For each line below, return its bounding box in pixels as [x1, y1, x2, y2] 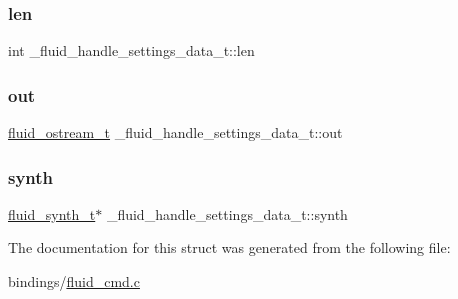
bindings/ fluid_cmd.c [8, 271, 140, 292]
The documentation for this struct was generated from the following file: [8, 237, 451, 258]
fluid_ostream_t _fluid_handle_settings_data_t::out [8, 122, 343, 143]
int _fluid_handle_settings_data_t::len [8, 40, 255, 61]
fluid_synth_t [8, 203, 96, 224]
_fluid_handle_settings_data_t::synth [106, 203, 348, 224]
